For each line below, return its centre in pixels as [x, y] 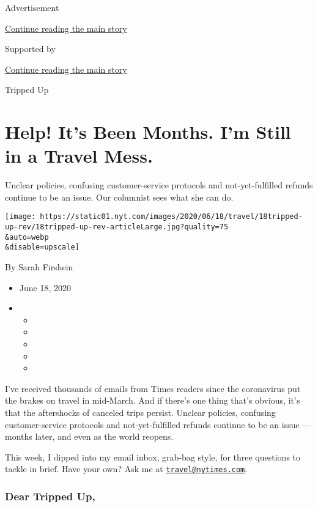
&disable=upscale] [42, 247]
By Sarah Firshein [39, 267]
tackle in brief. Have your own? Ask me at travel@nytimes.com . [126, 469]
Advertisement [32, 7]
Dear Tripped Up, [50, 496]
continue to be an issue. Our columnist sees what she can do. [119, 197]
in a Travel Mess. [79, 156]
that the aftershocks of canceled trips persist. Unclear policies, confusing [140, 413]
